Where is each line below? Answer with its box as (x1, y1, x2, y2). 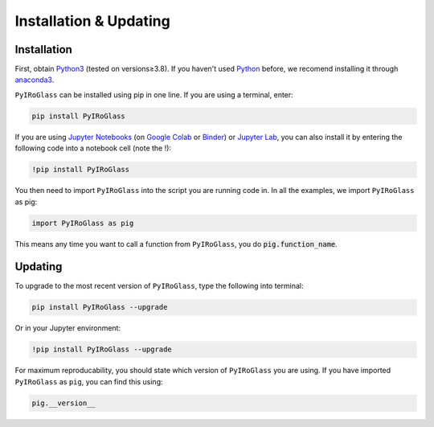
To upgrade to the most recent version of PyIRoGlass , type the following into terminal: (14, 281, 304, 291)
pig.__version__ (31, 398, 96, 408)
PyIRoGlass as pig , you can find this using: (14, 376, 163, 386)
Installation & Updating (14, 12, 170, 30)
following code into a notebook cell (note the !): (14, 143, 172, 153)
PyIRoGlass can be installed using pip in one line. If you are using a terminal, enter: (14, 89, 293, 100)
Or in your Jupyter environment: (14, 323, 121, 333)
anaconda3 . (14, 75, 55, 84)
